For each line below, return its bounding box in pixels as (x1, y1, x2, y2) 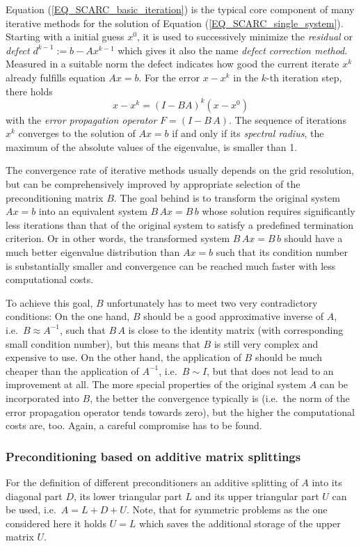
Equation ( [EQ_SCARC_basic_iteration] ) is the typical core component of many (6, 2, 355, 16)
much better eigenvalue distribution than (6, 245, 180, 259)
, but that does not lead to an (207, 363, 334, 378)
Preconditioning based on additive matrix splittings (6, 447, 301, 465)
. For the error (138, 70, 200, 84)
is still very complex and (214, 336, 319, 351)
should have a (284, 231, 343, 246)
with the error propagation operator (6, 112, 157, 127)
